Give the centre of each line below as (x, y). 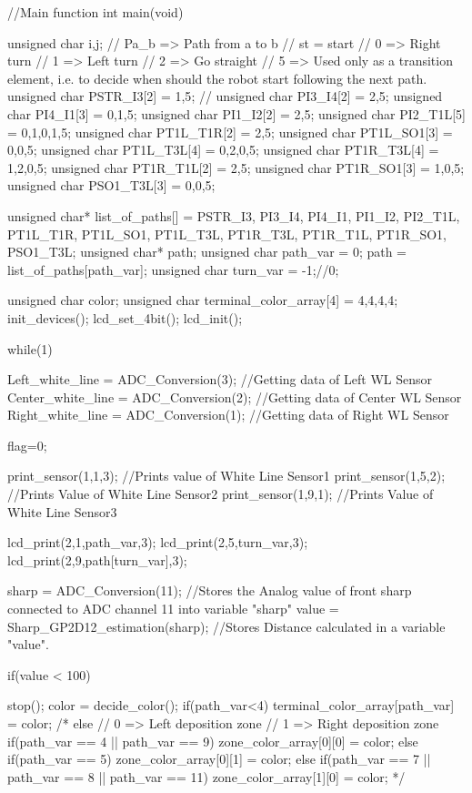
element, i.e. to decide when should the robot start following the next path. (217, 78)
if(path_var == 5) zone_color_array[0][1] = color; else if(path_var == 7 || (219, 759)
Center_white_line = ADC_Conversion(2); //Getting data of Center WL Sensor (235, 396)
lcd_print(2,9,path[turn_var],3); (97, 559)
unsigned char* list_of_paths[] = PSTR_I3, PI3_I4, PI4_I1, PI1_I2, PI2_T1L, (234, 215)
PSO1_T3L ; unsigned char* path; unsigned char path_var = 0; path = (207, 252)
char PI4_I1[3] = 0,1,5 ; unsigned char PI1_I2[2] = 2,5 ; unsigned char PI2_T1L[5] (236, 113)
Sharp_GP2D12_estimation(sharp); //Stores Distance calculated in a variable (226, 626)
